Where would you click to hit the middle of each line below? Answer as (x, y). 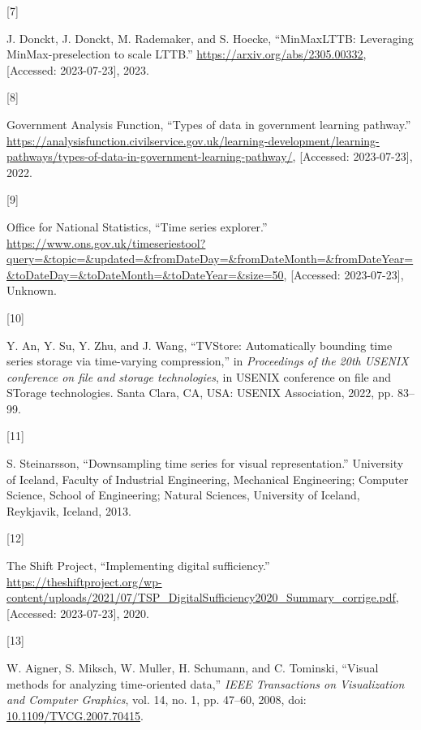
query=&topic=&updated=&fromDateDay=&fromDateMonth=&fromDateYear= (210, 259)
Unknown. (32, 290)
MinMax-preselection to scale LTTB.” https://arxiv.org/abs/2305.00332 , (187, 54)
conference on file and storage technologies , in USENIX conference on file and (199, 376)
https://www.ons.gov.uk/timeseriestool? (106, 242)
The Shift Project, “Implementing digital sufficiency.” (138, 566)
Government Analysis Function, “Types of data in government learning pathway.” (209, 124)
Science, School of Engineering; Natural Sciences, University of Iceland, (183, 495)
